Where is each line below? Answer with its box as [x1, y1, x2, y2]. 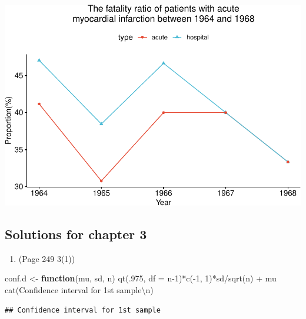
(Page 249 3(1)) [18, 252, 75, 264]
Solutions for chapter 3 [5, 224, 147, 243]
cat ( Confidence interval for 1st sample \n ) [5, 283, 154, 296]
